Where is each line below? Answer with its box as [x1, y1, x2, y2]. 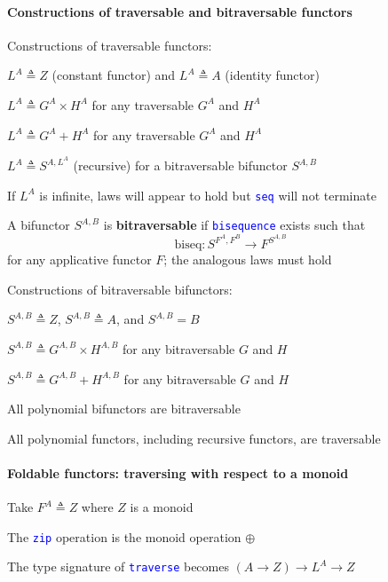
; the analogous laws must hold [163, 250, 332, 269]
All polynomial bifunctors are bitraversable [7, 399, 241, 418]
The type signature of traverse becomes [7, 557, 229, 576]
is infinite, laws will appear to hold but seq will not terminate [39, 185, 376, 204]
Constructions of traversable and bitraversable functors [7, 2, 352, 20]
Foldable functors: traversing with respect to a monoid [7, 463, 349, 482]
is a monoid [130, 498, 194, 516]
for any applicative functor [7, 250, 152, 269]
